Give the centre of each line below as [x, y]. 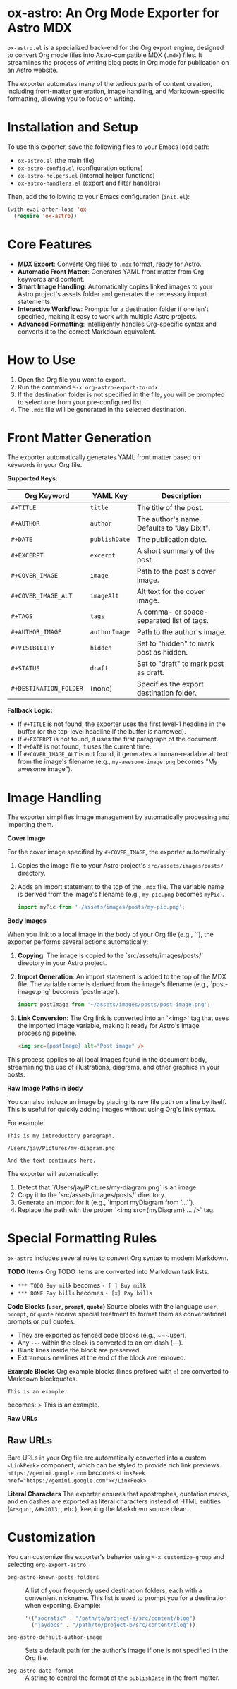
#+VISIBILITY [33, 648]
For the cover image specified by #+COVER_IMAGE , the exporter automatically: [117, 852]
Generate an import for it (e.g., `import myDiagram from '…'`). [106, 1202]
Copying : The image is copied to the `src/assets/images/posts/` [110, 956]
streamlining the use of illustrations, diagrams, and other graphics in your [114, 1067]
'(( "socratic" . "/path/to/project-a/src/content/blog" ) [110, 1618]
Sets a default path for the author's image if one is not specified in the [127, 1651]
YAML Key [110, 496]
